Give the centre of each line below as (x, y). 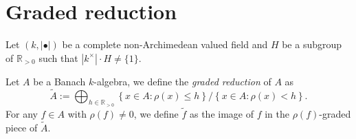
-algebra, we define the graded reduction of (182, 81)
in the (277, 113)
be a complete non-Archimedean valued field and (165, 44)
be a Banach (59, 81)
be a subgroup (312, 44)
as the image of (221, 113)
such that (58, 57)
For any (22, 113)
